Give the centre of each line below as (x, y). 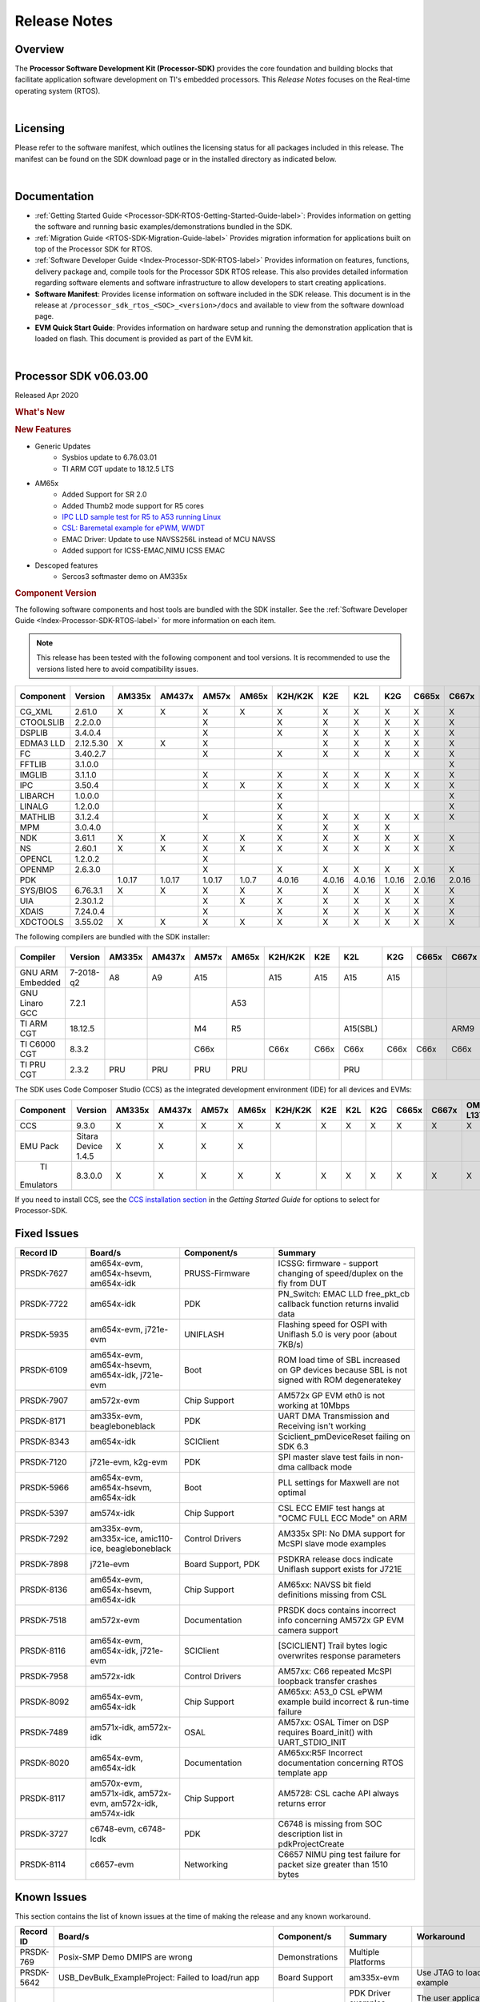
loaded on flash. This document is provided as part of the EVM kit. (144, 339)
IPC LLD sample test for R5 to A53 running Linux (142, 517)
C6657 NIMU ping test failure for (339, 1855)
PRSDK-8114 (43, 1864)
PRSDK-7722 (44, 1304)
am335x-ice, (114, 1539)
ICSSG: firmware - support (328, 1264)
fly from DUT (302, 1284)
